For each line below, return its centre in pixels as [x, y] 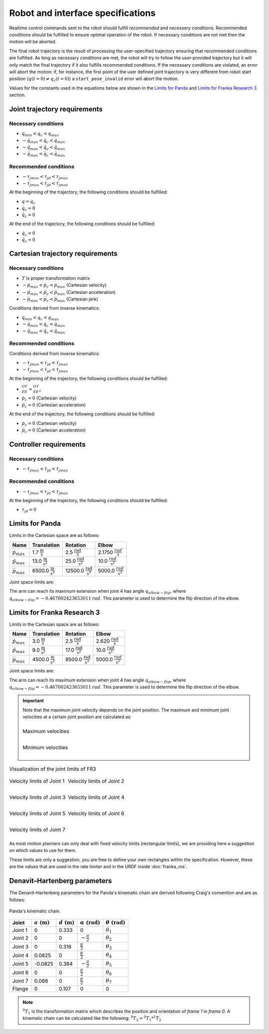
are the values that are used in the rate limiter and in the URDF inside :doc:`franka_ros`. [98, 867]
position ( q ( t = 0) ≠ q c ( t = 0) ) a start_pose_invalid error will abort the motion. [94, 79]
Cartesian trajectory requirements [64, 254]
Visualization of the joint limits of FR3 [53, 769]
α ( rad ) [90, 923]
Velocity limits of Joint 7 [37, 830]
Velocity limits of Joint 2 [96, 781]
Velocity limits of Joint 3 [37, 797]
